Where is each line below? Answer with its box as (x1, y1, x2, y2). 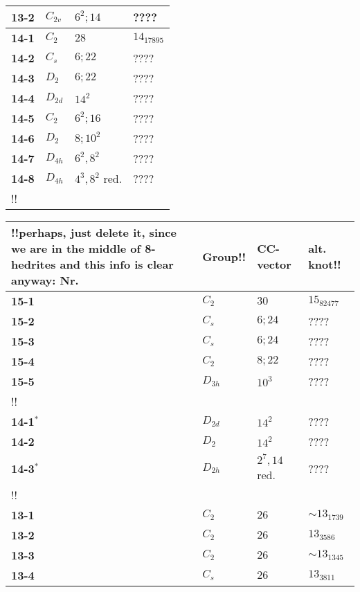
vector (257, 256, 291, 272)
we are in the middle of (11, 240, 141, 256)
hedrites (11, 256, 56, 272)
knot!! (308, 256, 341, 272)
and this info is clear (60, 256, 174, 272)
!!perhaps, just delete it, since (11, 224, 177, 240)
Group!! (202, 248, 246, 264)
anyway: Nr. (11, 272, 79, 288)
